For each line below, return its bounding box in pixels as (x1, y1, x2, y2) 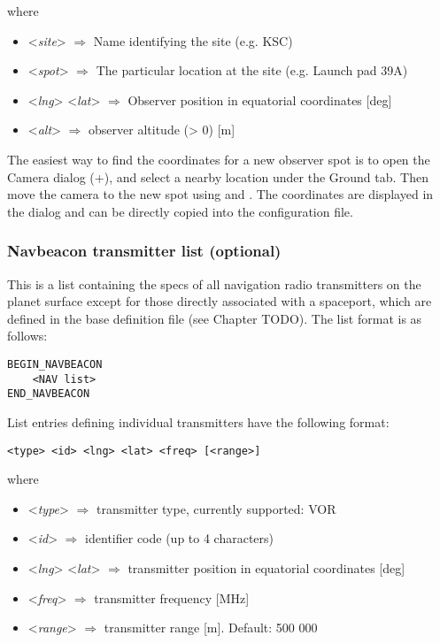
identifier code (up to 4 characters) (85, 529, 274, 547)
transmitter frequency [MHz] (94, 588, 250, 607)
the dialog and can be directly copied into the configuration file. (7, 202, 353, 220)
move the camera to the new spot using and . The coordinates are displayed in (7, 185, 434, 203)
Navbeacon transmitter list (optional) (7, 240, 282, 262)
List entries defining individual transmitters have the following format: (7, 412, 390, 431)
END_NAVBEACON (7, 387, 90, 401)
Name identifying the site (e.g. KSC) (93, 31, 293, 50)
